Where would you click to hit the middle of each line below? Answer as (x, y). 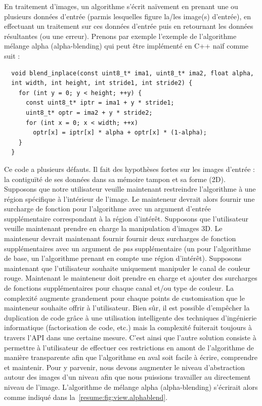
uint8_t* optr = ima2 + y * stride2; (89, 112)
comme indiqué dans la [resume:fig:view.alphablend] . (86, 397)
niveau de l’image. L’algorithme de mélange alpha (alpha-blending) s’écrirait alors (131, 387)
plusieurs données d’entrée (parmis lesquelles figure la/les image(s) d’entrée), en (128, 16)
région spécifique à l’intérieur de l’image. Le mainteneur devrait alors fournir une (129, 198)
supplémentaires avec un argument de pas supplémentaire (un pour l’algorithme (127, 248)
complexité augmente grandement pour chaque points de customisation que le (124, 298)
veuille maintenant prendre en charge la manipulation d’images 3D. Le (113, 228)
